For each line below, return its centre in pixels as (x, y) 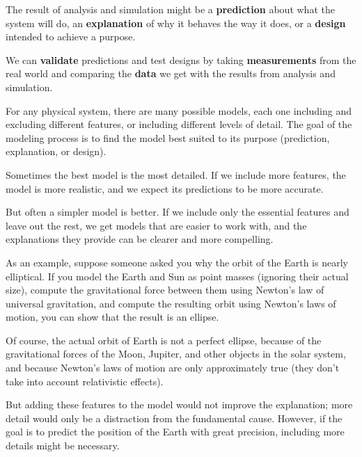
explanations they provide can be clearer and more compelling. (140, 239)
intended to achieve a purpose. (71, 37)
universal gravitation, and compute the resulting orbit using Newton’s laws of (171, 303)
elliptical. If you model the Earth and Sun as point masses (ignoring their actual (177, 276)
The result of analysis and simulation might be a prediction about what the (170, 9)
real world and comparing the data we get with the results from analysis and (171, 73)
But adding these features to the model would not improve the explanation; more (179, 404)
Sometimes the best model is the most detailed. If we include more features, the (176, 174)
